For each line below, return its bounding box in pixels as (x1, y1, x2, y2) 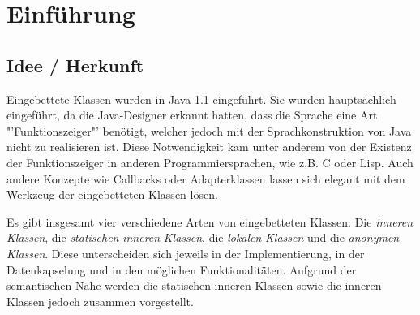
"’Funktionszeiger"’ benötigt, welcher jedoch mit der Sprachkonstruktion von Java (6, 122, 412, 139)
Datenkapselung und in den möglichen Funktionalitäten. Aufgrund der (6, 261, 357, 278)
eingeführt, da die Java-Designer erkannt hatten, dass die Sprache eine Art (6, 106, 378, 123)
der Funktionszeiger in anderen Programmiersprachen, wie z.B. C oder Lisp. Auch (6, 153, 414, 170)
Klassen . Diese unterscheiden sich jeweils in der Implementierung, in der (6, 244, 365, 261)
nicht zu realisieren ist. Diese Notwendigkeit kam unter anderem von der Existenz (6, 138, 412, 155)
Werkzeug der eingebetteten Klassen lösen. (6, 186, 218, 203)
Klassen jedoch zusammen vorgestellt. (6, 292, 194, 309)
